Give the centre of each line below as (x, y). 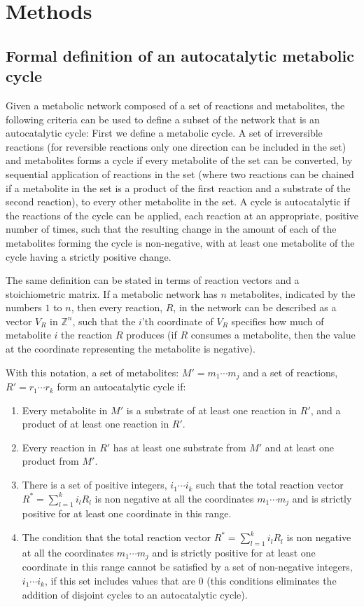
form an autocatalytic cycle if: (121, 387)
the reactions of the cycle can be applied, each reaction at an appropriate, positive (182, 215)
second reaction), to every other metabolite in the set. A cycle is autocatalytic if (178, 202)
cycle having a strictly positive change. (89, 256)
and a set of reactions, (290, 372)
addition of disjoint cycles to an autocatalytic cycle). (135, 594)
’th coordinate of (177, 321)
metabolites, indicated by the (293, 293)
